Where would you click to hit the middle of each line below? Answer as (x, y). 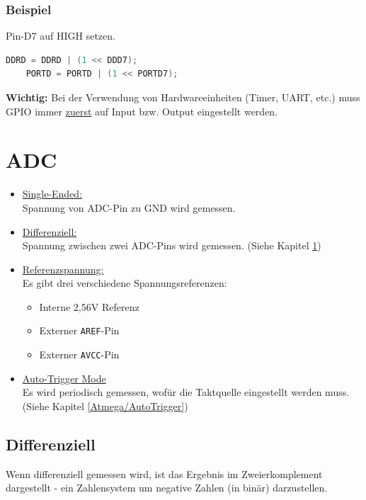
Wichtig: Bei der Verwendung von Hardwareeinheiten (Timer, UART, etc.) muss (183, 97)
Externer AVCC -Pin (79, 354)
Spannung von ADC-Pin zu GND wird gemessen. (129, 207)
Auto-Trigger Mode (64, 378)
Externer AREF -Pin (79, 330)
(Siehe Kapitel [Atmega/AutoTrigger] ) (105, 405)
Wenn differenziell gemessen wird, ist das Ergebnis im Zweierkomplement (164, 473)
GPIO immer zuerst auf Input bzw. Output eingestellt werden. (142, 111)
